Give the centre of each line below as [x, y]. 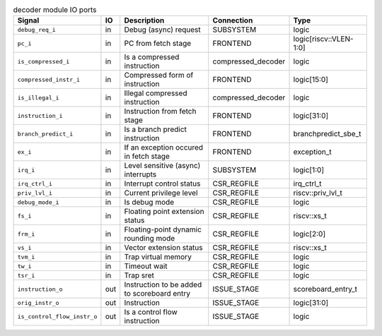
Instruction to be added [163, 284]
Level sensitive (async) [162, 166]
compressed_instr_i [49, 79]
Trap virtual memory [158, 257]
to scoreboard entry [157, 294]
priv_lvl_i [35, 193]
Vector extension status [163, 248]
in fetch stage [147, 157]
